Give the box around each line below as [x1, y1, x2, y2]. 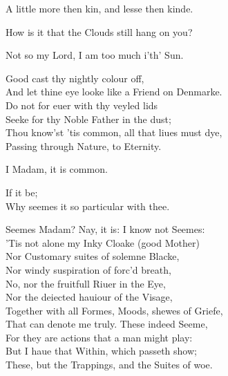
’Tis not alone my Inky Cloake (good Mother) [6, 235, 200, 250]
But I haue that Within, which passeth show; [6, 344, 197, 358]
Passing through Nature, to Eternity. [6, 138, 162, 153]
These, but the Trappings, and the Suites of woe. [6, 357, 213, 372]
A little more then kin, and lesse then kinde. [6, 1, 193, 15]
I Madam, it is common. [6, 162, 108, 176]
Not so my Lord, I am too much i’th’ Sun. [6, 48, 184, 62]
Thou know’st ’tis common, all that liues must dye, [6, 125, 222, 140]
